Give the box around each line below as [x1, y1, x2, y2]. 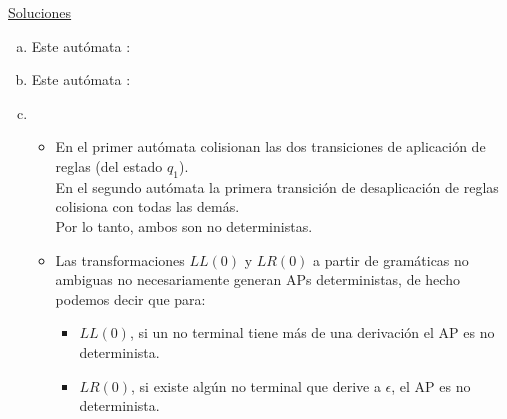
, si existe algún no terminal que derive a [131, 375, 381, 396]
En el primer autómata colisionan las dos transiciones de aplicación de [55, 136, 486, 157]
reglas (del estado [55, 155, 163, 176]
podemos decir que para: [55, 288, 206, 309]
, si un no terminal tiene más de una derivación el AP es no [129, 322, 495, 343]
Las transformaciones [55, 249, 185, 270]
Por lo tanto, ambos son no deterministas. [55, 215, 313, 236]
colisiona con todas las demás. [55, 196, 240, 217]
